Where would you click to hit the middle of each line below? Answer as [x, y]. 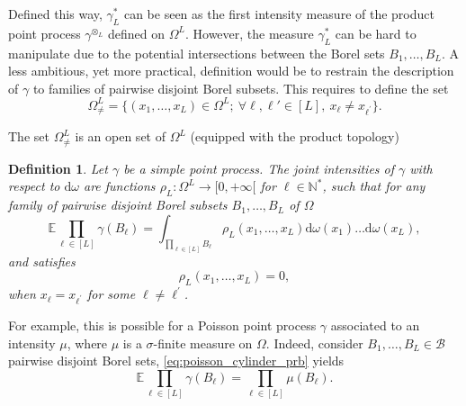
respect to [34, 186]
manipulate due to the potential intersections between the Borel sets [197, 53]
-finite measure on [203, 343]
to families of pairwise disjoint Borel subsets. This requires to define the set [241, 88]
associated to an [375, 325]
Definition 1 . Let [58, 168]
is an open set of [120, 136]
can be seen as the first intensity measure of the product [279, 14]
